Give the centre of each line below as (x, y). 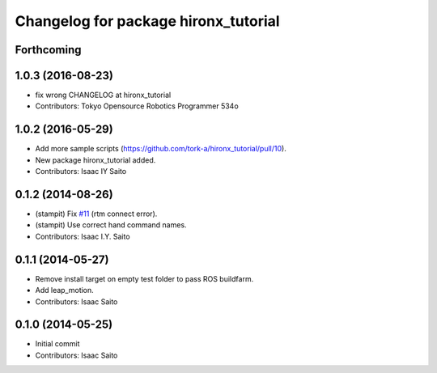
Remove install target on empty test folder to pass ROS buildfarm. (144, 278)
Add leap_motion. (65, 290)
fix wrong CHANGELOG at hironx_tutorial (103, 95)
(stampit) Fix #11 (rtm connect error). (96, 214)
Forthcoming (48, 50)
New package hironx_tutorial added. (95, 160)
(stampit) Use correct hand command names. (111, 225)
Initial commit (57, 344)
